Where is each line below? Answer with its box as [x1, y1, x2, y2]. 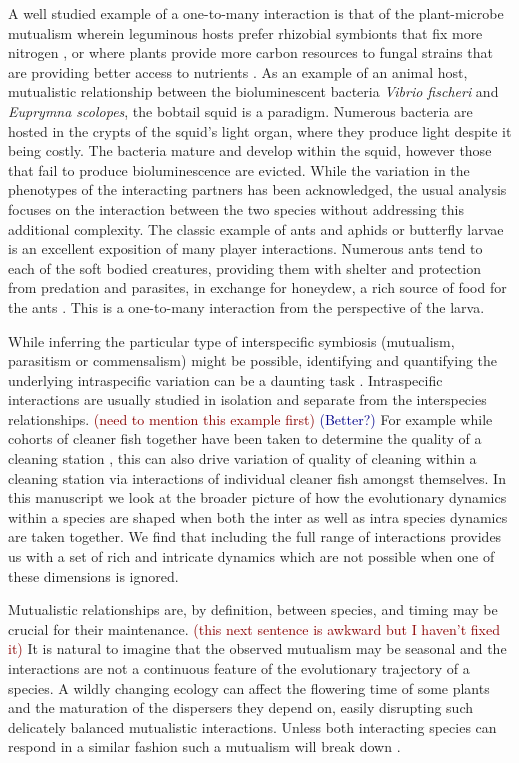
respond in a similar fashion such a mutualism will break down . [8, 736, 401, 757]
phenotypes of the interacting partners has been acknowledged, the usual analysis [8, 179, 507, 200]
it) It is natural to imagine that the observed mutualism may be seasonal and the [8, 638, 507, 659]
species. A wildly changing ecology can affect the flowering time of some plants [8, 677, 490, 698]
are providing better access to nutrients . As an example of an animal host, [8, 61, 468, 82]
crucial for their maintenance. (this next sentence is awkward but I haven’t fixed [8, 618, 500, 639]
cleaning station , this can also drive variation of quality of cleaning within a [8, 448, 477, 469]
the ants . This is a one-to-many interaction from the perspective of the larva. [8, 296, 485, 317]
